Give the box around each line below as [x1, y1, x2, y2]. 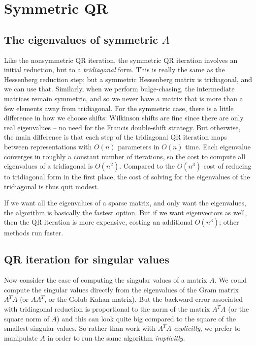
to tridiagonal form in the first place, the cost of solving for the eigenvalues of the [4, 172, 250, 182]
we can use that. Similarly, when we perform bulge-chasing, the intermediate [4, 84, 235, 94]
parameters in [118, 141, 160, 151]
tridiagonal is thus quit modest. [4, 181, 99, 191]
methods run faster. [4, 228, 64, 238]
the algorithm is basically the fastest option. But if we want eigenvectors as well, [4, 207, 247, 217]
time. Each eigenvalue [185, 141, 251, 151]
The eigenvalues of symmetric [4, 31, 158, 47]
